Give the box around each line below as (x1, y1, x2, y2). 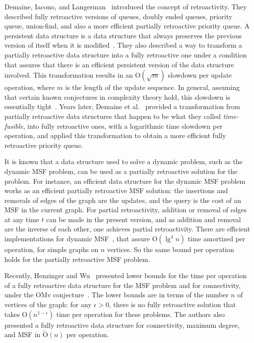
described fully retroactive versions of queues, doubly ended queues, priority (4, 11, 232, 21)
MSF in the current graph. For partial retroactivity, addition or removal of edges (4, 204, 247, 215)
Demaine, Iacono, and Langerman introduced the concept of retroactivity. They (4, 1, 247, 11)
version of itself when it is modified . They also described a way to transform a (4, 40, 242, 50)
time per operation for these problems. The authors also (56, 309, 225, 319)
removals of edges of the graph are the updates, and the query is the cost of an (4, 195, 241, 205)
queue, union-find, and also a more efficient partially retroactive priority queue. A (4, 21, 250, 31)
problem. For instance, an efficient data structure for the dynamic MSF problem (4, 175, 246, 186)
